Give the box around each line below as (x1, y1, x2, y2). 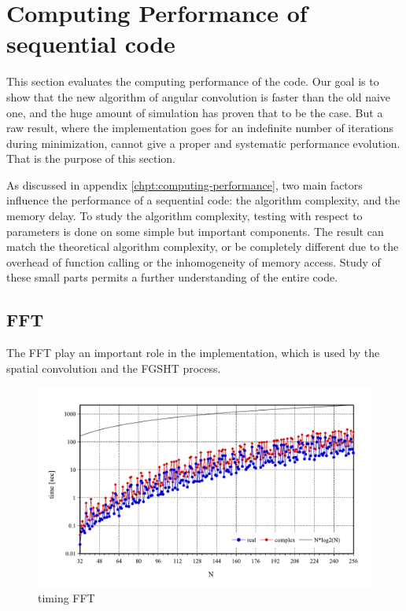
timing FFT (38, 590, 95, 606)
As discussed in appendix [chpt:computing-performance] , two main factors (6, 176, 363, 193)
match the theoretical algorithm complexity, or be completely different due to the (6, 238, 399, 255)
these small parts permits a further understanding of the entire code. (6, 269, 338, 285)
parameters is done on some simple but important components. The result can (6, 223, 384, 239)
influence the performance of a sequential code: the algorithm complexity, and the (6, 192, 400, 208)
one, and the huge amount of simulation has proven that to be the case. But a (6, 104, 383, 120)
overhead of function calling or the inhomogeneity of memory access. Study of (6, 253, 381, 270)
